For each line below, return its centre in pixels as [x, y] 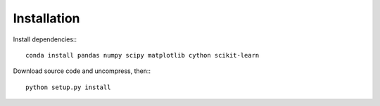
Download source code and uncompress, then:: [82, 71]
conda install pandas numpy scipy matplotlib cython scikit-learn [142, 55]
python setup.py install [68, 87]
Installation [46, 18]
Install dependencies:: [45, 39]
